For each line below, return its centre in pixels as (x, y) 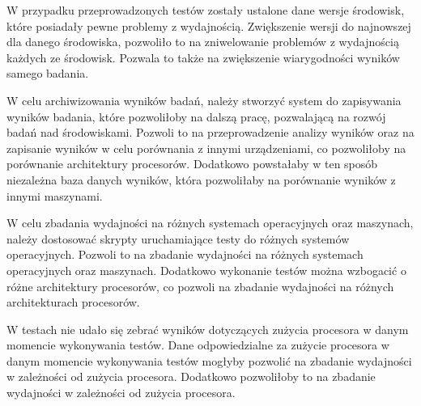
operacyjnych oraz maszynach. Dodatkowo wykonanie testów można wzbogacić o (206, 270)
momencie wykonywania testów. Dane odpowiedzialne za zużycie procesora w (198, 345)
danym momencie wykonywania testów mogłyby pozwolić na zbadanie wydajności (209, 360)
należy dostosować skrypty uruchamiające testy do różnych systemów (178, 238)
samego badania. (48, 73)
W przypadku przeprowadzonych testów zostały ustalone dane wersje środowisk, (206, 10)
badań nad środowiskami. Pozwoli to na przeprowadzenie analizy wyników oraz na (210, 132)
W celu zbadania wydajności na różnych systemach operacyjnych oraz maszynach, (210, 223)
